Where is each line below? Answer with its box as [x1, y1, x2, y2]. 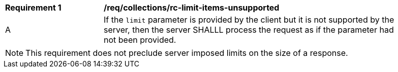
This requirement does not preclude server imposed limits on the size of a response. [25, 48, 348, 58]
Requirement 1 [5, 3, 62, 13]
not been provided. [104, 35, 176, 45]
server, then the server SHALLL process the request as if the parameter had [104, 25, 394, 35]
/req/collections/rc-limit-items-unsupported [104, 3, 280, 13]
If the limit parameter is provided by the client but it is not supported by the [104, 15, 394, 25]
